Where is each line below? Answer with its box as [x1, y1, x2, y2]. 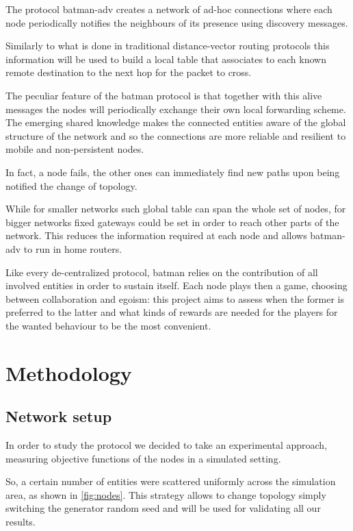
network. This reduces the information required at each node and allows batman [5, 228, 342, 243]
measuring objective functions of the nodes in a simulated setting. [5, 451, 281, 465]
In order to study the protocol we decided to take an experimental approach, [5, 438, 328, 452]
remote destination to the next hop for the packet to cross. [5, 65, 252, 79]
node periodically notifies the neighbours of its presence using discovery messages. [5, 15, 348, 29]
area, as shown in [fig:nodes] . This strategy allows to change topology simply [5, 487, 326, 502]
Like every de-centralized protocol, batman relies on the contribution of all [5, 264, 318, 279]
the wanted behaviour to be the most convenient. [5, 318, 211, 332]
